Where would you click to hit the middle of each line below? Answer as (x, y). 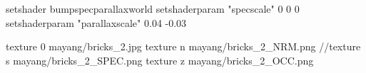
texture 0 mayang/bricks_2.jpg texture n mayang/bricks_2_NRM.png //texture (183, 46)
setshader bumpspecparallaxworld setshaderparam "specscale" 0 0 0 (153, 9)
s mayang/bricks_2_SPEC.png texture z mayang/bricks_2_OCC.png (160, 60)
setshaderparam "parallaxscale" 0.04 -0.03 (96, 22)
